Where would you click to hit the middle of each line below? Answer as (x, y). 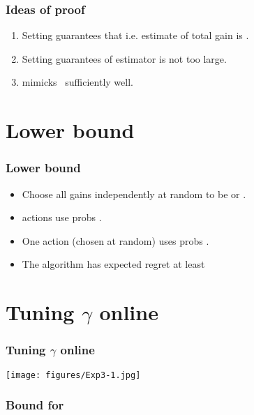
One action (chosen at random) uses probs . (115, 240)
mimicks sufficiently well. (77, 82)
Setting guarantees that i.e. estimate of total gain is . (135, 35)
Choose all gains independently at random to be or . (134, 194)
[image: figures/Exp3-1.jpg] (73, 375)
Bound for (35, 405)
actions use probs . (62, 217)
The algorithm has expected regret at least (113, 264)
